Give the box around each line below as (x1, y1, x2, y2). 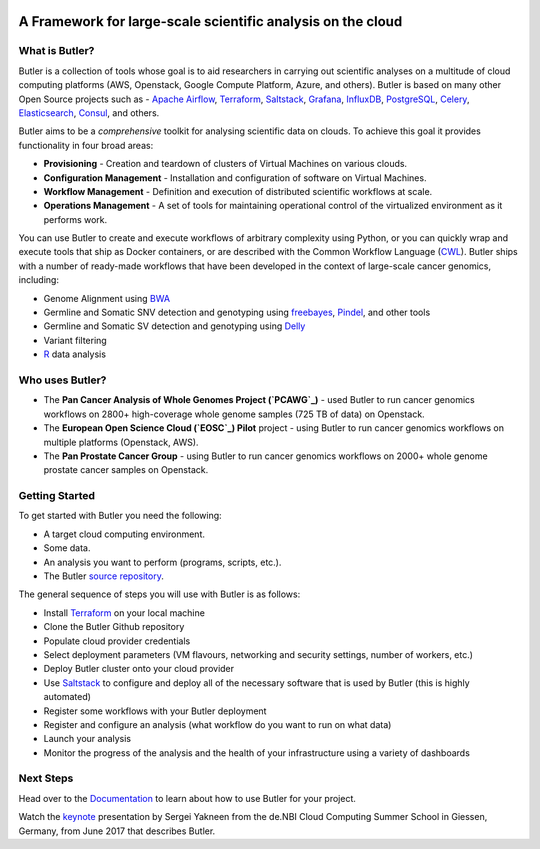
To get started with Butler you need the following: (18, 510, 222, 522)
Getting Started (18, 489, 95, 503)
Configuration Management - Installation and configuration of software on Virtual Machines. (43, 171, 427, 184)
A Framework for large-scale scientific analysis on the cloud (18, 13, 403, 30)
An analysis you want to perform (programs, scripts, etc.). (43, 556, 282, 568)
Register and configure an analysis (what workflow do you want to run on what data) (43, 718, 392, 730)
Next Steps (18, 771, 74, 785)
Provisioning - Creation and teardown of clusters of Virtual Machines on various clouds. (43, 158, 408, 170)
